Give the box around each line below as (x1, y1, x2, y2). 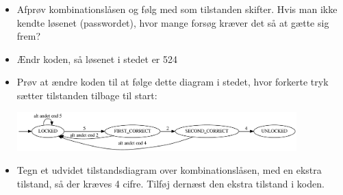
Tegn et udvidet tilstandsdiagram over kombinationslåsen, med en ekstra (16, 163, 322, 177)
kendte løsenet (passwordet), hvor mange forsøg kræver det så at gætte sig (16, 15, 329, 29)
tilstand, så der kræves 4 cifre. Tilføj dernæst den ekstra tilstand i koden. (16, 176, 325, 190)
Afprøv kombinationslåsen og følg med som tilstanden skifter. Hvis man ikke (16, 2, 338, 16)
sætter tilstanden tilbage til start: (16, 88, 157, 102)
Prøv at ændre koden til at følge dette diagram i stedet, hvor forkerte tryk (16, 75, 329, 89)
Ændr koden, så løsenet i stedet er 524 (16, 51, 178, 66)
